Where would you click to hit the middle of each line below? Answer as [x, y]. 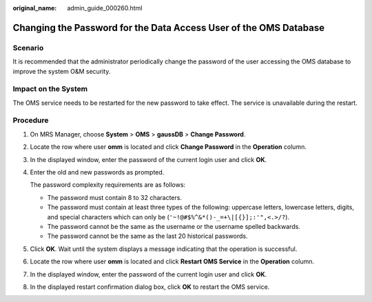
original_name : [35, 8]
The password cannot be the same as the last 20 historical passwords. [147, 236]
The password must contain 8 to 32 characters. [115, 197]
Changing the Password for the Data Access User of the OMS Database [169, 28]
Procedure [31, 121]
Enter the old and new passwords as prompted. [97, 172]
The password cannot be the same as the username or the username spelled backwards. [174, 226]
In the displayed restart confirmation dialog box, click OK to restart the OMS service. [150, 287]
